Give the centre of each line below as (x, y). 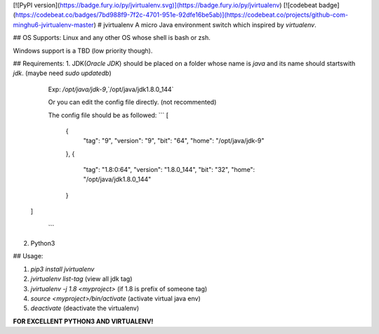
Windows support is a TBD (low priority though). (83, 51)
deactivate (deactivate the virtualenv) (85, 308)
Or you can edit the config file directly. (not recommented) (132, 102)
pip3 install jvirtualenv (62, 269)
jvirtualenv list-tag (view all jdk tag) (81, 279)
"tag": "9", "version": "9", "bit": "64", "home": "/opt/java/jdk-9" (174, 141)
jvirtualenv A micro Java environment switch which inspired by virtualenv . (210, 25)
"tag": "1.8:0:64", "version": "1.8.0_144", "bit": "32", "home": (169, 170)
